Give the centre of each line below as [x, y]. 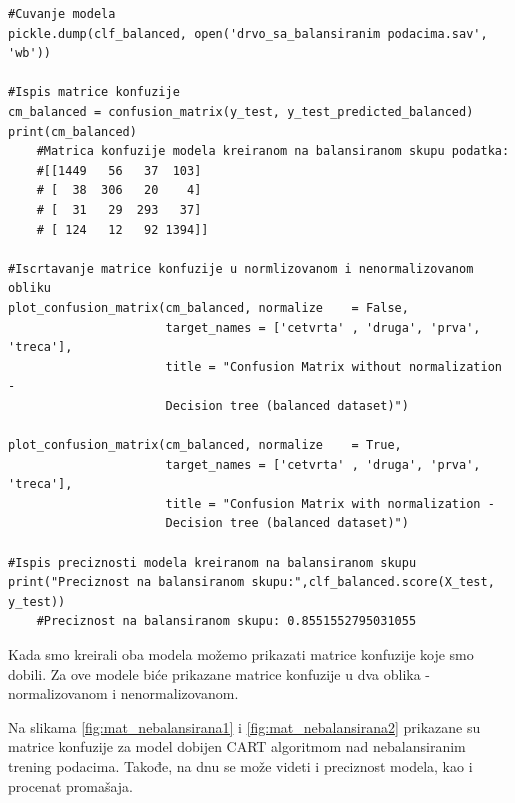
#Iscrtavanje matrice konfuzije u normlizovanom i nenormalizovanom [241, 268]
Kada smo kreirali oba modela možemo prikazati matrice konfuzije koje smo [241, 654]
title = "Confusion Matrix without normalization [333, 366]
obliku [29, 288]
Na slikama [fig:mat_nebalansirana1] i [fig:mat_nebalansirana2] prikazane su [244, 726]
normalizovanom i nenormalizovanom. [123, 693]
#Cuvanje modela [62, 14]
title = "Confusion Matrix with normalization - [330, 503]
